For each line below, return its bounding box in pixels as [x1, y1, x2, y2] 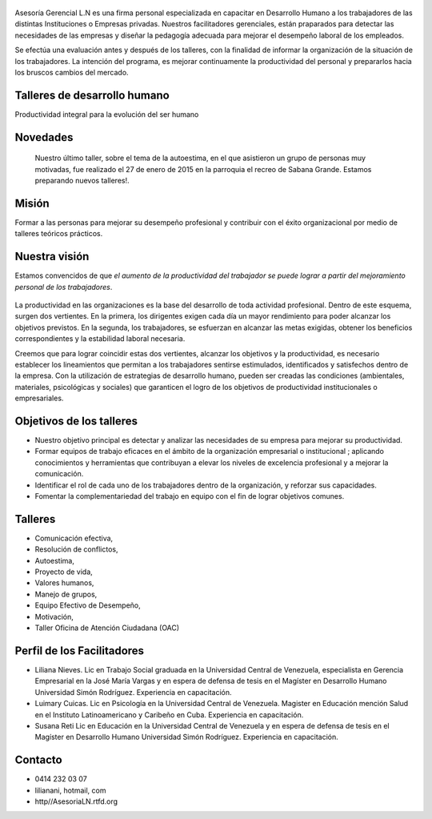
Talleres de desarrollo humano [14, 88, 170, 102]
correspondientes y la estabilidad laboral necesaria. [14, 334, 186, 343]
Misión [14, 196, 50, 210]
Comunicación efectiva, [34, 533, 114, 543]
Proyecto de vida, [34, 567, 94, 576]
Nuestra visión [14, 250, 90, 263]
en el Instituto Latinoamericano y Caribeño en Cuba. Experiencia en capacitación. [34, 709, 304, 720]
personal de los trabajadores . [14, 282, 113, 291]
